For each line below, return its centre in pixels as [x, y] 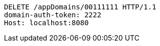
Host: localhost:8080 [46, 23]
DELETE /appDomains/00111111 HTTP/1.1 [80, 7]
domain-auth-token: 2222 [53, 15]
